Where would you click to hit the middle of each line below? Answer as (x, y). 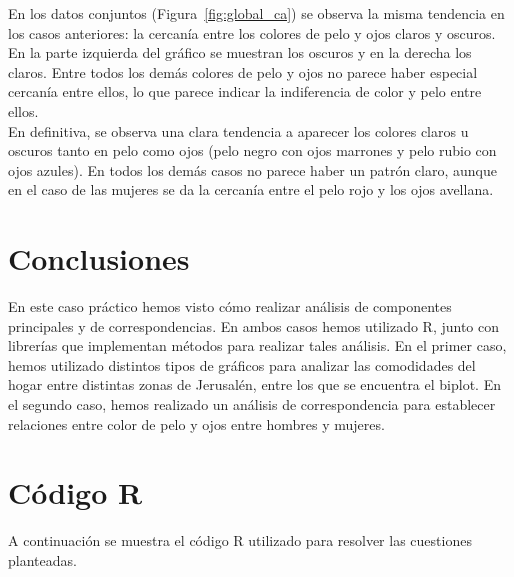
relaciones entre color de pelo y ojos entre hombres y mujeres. (196, 423)
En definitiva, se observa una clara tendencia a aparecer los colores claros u (238, 130)
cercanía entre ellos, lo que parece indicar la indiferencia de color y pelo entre (245, 91)
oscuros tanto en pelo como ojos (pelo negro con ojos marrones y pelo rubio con (252, 150)
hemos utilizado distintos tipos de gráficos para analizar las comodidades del (242, 364)
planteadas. (42, 559)
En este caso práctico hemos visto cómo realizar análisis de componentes (230, 306)
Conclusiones (99, 258)
